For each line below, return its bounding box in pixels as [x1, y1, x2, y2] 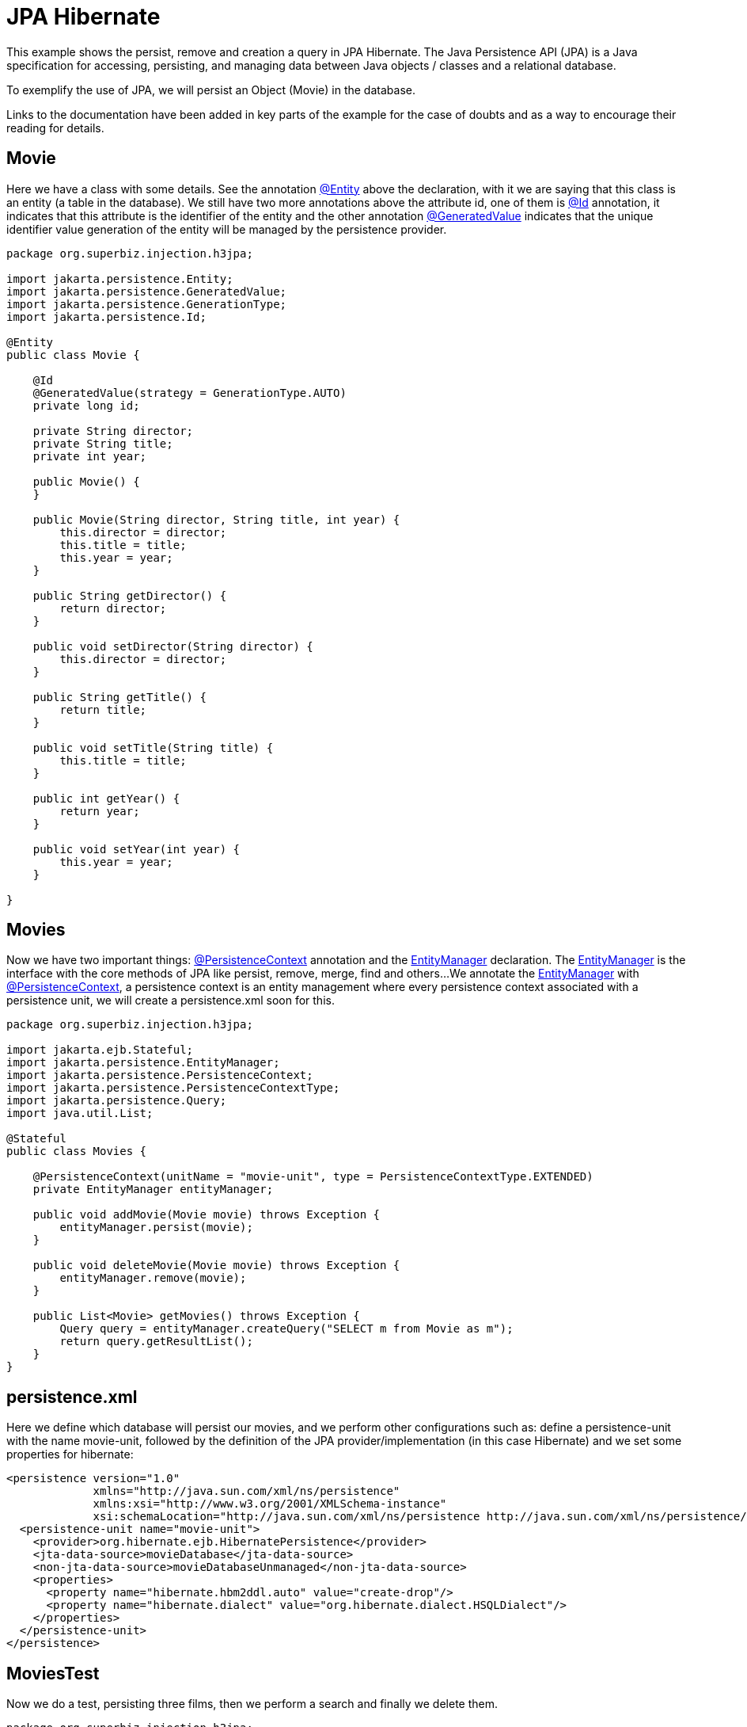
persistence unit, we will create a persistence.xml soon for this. [6, 993, 335, 1008]
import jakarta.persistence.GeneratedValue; [6, 284, 287, 298]
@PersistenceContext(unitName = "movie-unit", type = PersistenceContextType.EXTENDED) [32, 1170, 593, 1184]
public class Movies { [6, 1145, 147, 1158]
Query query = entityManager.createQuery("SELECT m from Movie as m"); [59, 1322, 514, 1336]
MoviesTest [6, 1663, 100, 1683]
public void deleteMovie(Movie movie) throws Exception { [32, 1259, 400, 1272]
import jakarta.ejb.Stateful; [6, 1043, 194, 1057]
